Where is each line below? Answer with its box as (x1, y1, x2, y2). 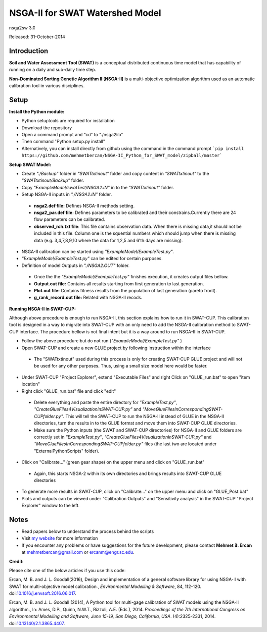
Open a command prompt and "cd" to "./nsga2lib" (21, 132, 123, 138)
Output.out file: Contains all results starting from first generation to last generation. (34, 280, 204, 287)
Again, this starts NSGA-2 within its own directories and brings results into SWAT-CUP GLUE (34, 471, 222, 476)
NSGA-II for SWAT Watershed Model (9, 7, 162, 18)
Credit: (9, 558, 24, 564)
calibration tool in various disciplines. (9, 83, 85, 89)
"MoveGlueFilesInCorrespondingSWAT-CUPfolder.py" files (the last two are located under (34, 441, 217, 447)
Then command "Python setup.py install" (21, 139, 106, 145)
